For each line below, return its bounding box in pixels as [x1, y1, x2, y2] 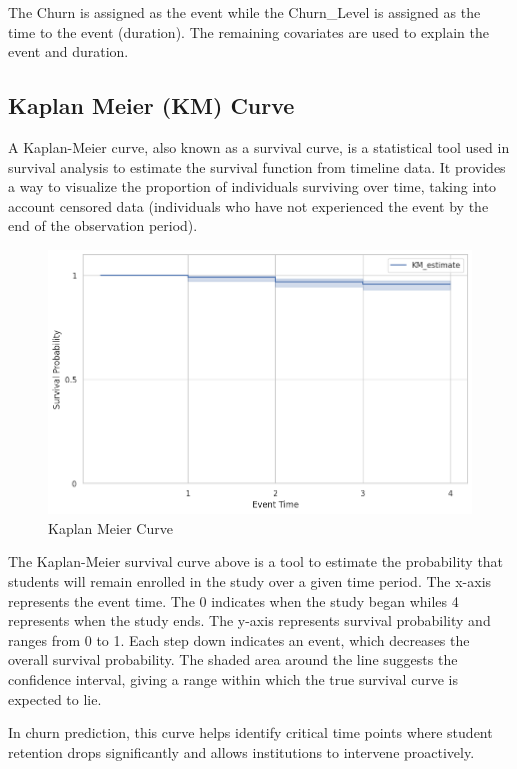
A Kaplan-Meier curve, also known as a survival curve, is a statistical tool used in [8, 136, 510, 157]
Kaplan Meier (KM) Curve [8, 90, 295, 121]
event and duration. [8, 41, 129, 62]
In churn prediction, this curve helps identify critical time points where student [8, 722, 493, 743]
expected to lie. [8, 688, 102, 709]
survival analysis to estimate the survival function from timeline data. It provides [8, 156, 506, 177]
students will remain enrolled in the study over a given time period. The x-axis [8, 571, 492, 592]
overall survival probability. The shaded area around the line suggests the [8, 649, 458, 670]
